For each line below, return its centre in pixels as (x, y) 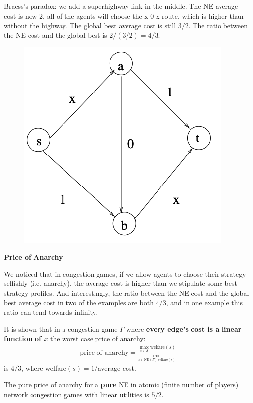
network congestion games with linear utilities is (77, 394)
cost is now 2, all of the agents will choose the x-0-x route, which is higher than (124, 15)
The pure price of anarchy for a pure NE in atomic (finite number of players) (121, 385)
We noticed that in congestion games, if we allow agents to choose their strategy (125, 273)
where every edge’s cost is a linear (184, 328)
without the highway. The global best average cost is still (90, 25)
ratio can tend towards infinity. (51, 312)
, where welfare (44, 368)
